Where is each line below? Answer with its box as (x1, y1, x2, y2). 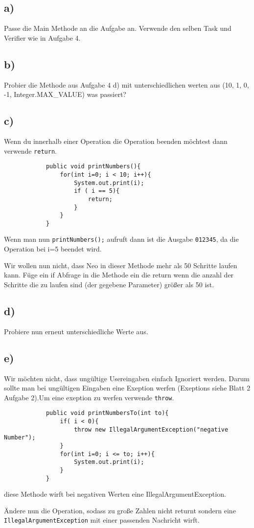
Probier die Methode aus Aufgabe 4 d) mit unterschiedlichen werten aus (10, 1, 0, (4, 79, 249, 90)
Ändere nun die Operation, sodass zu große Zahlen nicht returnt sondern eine (4, 505, 236, 515)
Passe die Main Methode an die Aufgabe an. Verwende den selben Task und (4, 23, 231, 33)
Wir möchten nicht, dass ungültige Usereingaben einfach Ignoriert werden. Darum (4, 373, 250, 383)
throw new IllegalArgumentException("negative (74, 426, 229, 433)
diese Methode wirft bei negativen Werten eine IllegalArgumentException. (4, 489, 226, 499)
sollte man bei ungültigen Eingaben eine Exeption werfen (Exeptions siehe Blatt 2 (4, 383, 251, 393)
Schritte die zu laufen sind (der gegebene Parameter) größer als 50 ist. (4, 279, 214, 289)
